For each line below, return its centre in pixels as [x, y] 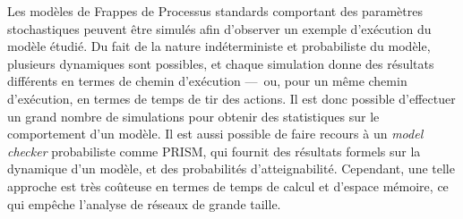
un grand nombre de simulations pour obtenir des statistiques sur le [193, 116]
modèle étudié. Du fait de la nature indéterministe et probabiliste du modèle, [219, 46]
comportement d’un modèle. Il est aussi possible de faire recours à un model [215, 134]
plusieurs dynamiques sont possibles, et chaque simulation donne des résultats [221, 63]
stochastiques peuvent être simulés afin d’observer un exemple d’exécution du [219, 28]
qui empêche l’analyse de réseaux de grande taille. [144, 203]
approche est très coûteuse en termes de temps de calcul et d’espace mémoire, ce [228, 185]
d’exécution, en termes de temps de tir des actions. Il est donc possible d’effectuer [231, 98]
